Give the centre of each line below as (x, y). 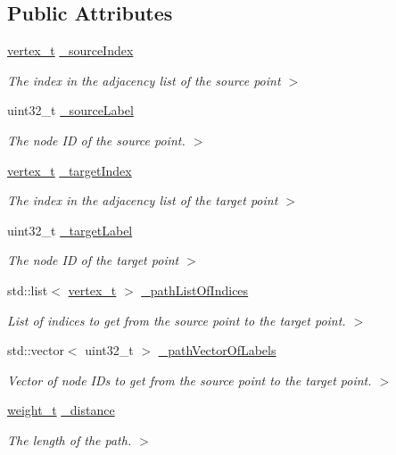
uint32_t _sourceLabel (70, 110)
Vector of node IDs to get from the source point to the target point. (190, 380)
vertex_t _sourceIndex (70, 50)
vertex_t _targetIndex (70, 170)
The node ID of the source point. (96, 140)
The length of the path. (70, 439)
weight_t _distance (61, 410)
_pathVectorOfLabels (217, 350)
